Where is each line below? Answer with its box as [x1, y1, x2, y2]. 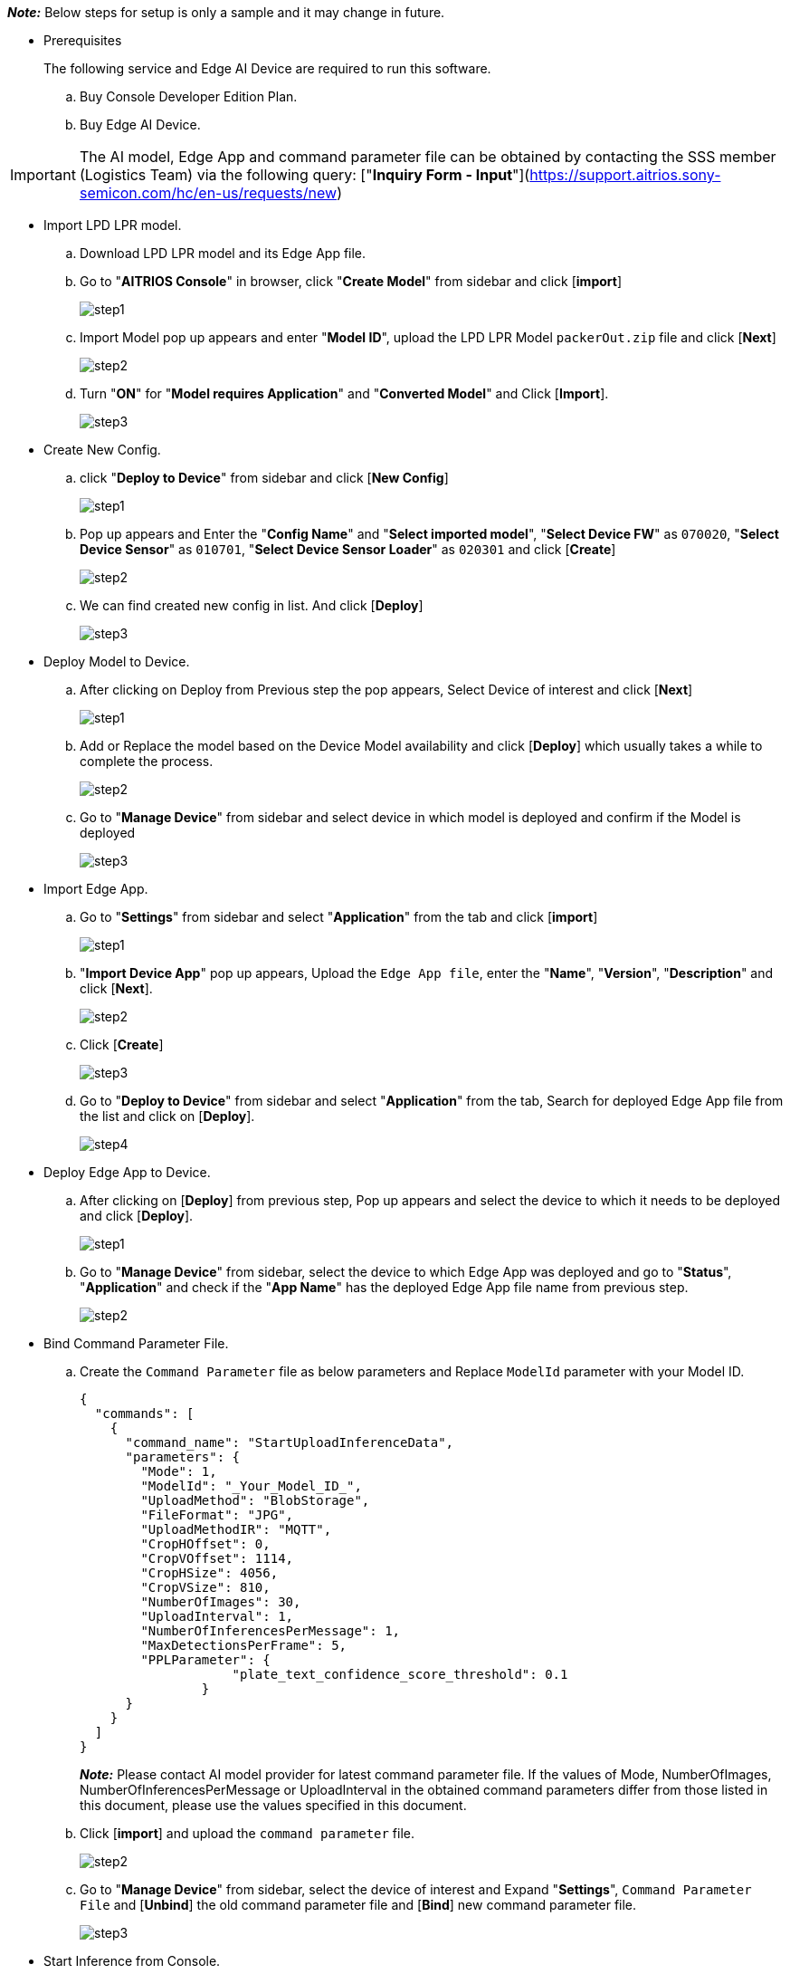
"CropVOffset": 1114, [140, 1551, 294, 1566]
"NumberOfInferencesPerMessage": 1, [140, 1624, 401, 1638]
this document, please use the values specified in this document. [80, 1797, 467, 1813]
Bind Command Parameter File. [43, 1336, 229, 1351]
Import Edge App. [43, 881, 148, 896]
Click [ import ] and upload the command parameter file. [80, 1825, 415, 1841]
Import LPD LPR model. [43, 217, 182, 233]
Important [10, 166, 76, 184]
